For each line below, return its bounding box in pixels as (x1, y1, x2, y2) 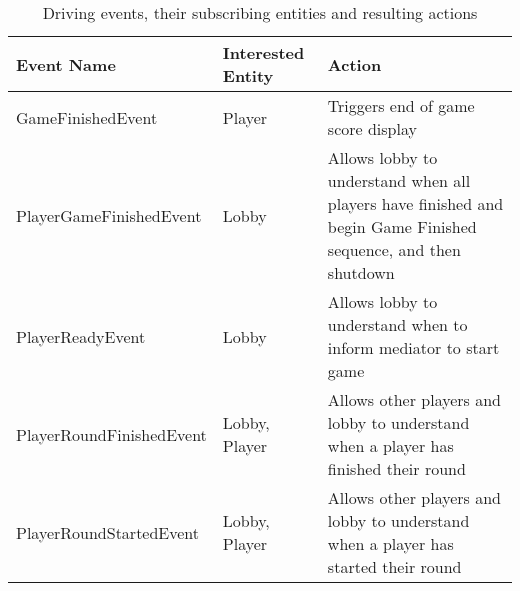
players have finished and (327, 192, 504, 215)
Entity (222, 64, 274, 87)
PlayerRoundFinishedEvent (16, 422, 207, 446)
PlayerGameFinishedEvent (16, 203, 202, 227)
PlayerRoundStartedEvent (16, 520, 200, 544)
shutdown (327, 261, 395, 284)
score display (327, 117, 417, 140)
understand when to (327, 313, 468, 336)
